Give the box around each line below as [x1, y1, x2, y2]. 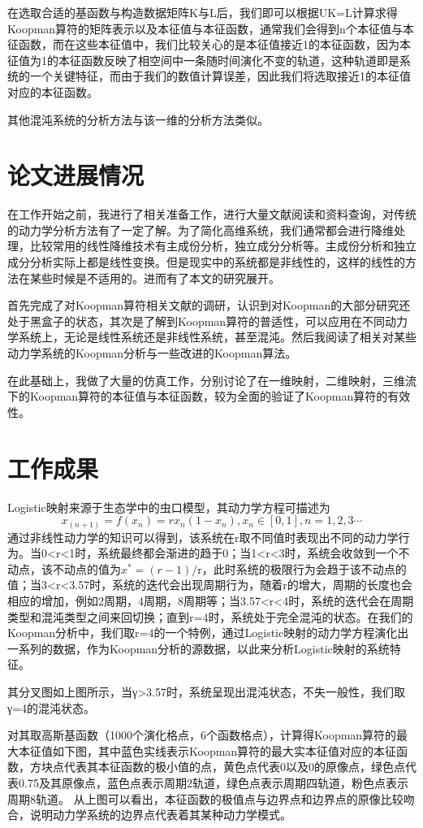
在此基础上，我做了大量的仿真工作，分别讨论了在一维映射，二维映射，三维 [7, 371, 405, 388]
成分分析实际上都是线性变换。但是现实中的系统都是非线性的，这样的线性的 [7, 254, 405, 271]
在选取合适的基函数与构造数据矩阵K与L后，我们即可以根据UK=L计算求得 [7, 4, 398, 20]
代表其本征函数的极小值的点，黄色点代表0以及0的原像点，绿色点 [63, 758, 405, 775]
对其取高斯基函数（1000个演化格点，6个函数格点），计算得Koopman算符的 [7, 726, 397, 743]
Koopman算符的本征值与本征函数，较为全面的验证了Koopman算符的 [29, 388, 388, 405]
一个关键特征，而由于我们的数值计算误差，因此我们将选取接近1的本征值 [29, 67, 411, 85]
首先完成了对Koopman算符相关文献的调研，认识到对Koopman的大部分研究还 [7, 297, 411, 314]
